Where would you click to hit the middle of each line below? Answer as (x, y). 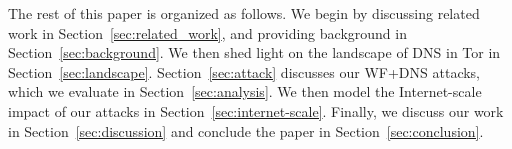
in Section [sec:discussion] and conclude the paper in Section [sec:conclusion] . (246, 130)
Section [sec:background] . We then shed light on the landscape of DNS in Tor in (254, 52)
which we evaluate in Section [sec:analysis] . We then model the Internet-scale (245, 91)
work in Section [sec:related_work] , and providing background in (207, 32)
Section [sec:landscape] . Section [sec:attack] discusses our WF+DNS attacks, (244, 71)
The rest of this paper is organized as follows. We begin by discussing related (244, 13)
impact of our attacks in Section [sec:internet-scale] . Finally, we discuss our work (256, 110)
